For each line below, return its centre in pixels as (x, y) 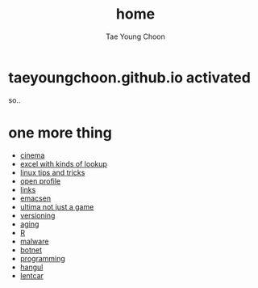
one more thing (60, 132)
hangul (31, 267)
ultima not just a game (57, 206)
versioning (37, 215)
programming (43, 258)
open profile (40, 181)
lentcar (32, 275)
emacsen (35, 198)
